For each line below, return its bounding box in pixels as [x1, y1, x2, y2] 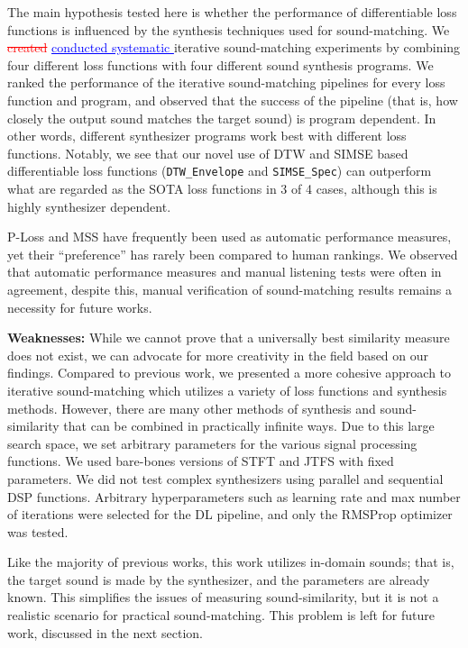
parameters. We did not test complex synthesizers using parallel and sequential [7, 469, 444, 488]
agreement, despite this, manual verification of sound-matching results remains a [7, 279, 452, 298]
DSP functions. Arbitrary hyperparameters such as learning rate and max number [7, 487, 461, 506]
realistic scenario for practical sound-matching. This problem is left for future [7, 606, 435, 625]
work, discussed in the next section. [7, 623, 203, 642]
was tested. [7, 522, 69, 541]
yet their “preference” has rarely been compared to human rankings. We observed [7, 244, 458, 263]
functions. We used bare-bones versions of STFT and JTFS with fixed [7, 452, 394, 470]
